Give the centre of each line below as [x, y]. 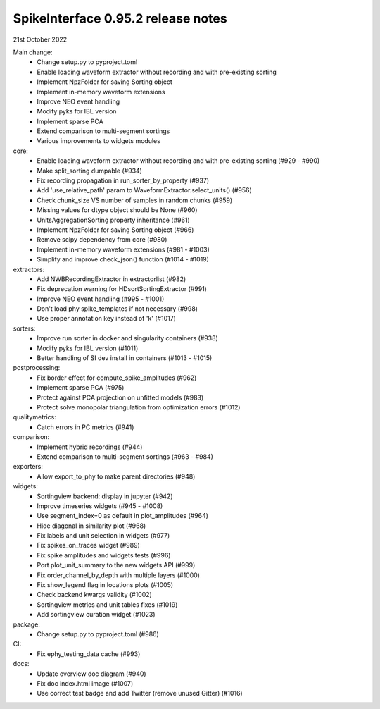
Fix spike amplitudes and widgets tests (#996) [104, 555]
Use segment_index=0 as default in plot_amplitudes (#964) [123, 516]
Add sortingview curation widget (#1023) [96, 615]
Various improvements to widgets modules [99, 141]
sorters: [24, 328]
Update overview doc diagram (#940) [92, 674]
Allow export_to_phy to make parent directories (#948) [116, 476]
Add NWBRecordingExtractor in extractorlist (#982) [112, 279]
